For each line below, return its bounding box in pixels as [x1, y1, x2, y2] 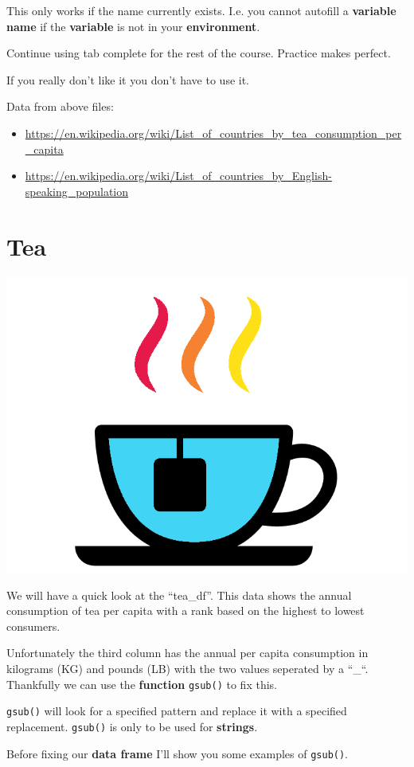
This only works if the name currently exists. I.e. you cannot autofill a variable [6, 2, 396, 18]
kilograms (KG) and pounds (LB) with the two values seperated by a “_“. [6, 660, 369, 677]
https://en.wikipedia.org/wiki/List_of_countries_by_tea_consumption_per [25, 124, 402, 141]
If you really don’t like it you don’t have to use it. [6, 71, 250, 88]
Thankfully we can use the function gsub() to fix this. [6, 675, 277, 692]
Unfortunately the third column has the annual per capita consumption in [6, 644, 369, 661]
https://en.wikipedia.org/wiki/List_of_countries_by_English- [25, 167, 332, 184]
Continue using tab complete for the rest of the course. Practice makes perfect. [6, 45, 391, 61]
